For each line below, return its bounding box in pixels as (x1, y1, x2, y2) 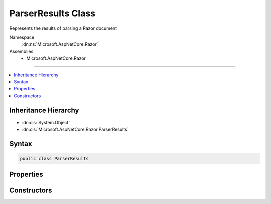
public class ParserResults (20, 156, 89, 161)
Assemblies (9, 48, 34, 54)
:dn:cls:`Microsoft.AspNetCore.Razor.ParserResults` (22, 126, 129, 132)
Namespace (9, 34, 35, 40)
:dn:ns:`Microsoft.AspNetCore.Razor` (22, 41, 98, 47)
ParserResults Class (9, 8, 95, 19)
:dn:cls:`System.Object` (22, 119, 70, 125)
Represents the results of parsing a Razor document (9, 25, 117, 31)
